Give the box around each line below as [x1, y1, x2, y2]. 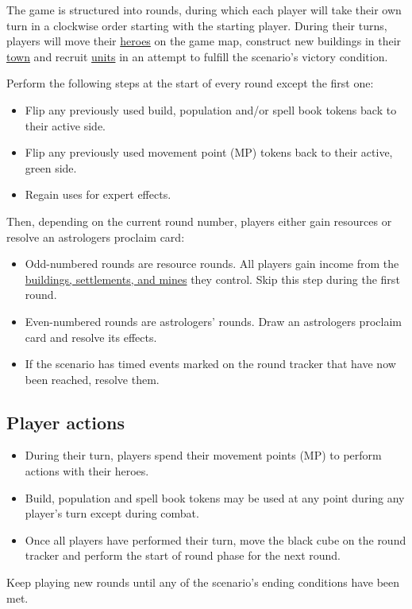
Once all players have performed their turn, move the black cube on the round [25, 531, 406, 548]
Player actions [6, 409, 125, 434]
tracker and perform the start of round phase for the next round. [25, 547, 341, 564]
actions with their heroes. [25, 463, 149, 479]
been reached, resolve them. [25, 370, 160, 387]
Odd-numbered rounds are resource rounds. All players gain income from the [25, 255, 399, 272]
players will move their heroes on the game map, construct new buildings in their [6, 33, 402, 49]
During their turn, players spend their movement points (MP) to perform [25, 447, 382, 464]
